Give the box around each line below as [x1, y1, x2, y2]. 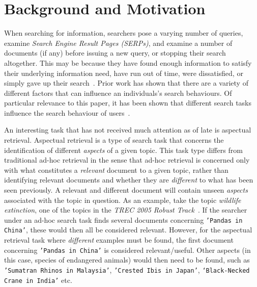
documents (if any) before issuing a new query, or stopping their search [4, 47, 226, 58]
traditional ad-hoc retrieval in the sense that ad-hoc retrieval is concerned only [4, 154, 250, 165]
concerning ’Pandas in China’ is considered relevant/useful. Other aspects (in [4, 244, 251, 255]
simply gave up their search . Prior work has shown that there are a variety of [4, 77, 248, 88]
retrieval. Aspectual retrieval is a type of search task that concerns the [4, 135, 224, 145]
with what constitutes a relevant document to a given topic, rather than [4, 164, 229, 175]
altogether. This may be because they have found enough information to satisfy [4, 57, 252, 68]
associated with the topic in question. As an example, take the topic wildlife [4, 194, 241, 205]
